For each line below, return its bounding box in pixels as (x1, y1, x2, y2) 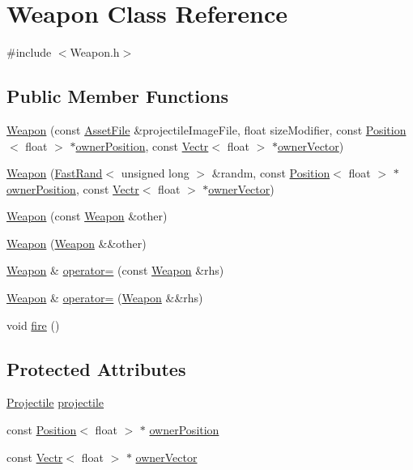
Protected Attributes (6, 356, 186, 381)
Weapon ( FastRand (6, 164, 103, 182)
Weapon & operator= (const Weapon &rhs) (6, 262, 224, 279)
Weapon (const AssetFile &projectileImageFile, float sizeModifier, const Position (6, 121, 407, 138)
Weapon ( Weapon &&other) (6, 234, 147, 251)
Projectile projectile (6, 394, 104, 411)
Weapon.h (70, 44, 120, 61)
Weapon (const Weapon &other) (6, 207, 168, 224)
